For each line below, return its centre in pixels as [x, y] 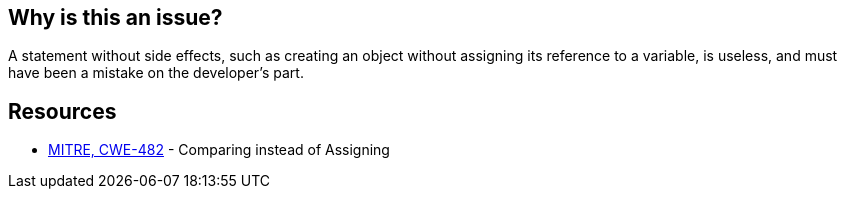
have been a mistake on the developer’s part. [156, 73]
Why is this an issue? [115, 17]
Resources [62, 111]
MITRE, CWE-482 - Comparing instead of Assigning [219, 150]
